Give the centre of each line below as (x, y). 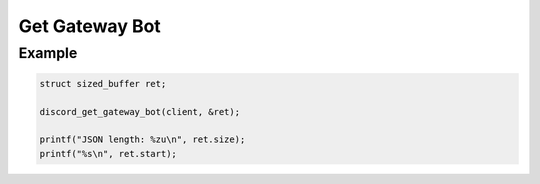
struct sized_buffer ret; (103, 83)
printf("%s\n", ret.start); (108, 153)
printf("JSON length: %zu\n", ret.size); (142, 139)
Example (48, 53)
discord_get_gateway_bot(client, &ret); (139, 111)
